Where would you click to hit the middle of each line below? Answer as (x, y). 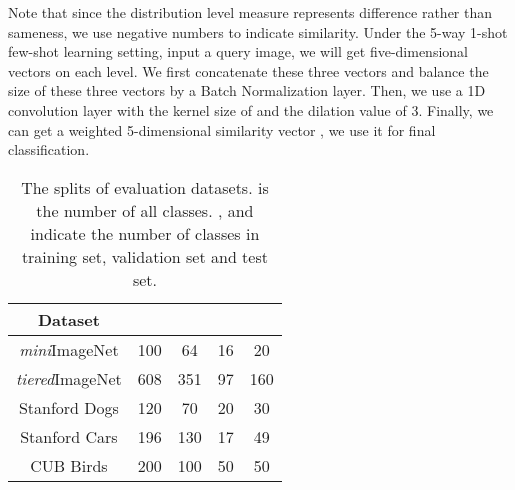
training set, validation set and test (144, 256)
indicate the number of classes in (145, 233)
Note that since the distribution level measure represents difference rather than (250, 12)
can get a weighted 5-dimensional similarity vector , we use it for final (222, 129)
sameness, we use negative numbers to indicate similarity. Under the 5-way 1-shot (258, 31)
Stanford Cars (69, 436)
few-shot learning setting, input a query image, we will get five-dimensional (238, 51)
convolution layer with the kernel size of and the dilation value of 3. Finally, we (251, 109)
